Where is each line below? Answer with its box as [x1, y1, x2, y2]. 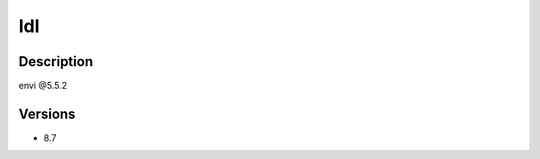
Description [18, 53, 94, 70]
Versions [18, 105, 76, 122]
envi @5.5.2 [18, 80, 68, 92]
